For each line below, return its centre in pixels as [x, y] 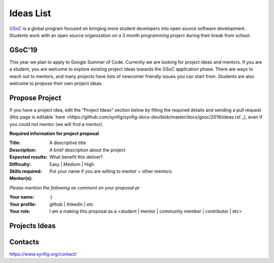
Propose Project [35, 98]
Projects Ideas [32, 226]
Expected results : [28, 157]
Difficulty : [20, 164]
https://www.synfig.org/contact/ [43, 254]
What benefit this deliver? [76, 157]
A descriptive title [68, 143]
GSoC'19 [23, 50]
